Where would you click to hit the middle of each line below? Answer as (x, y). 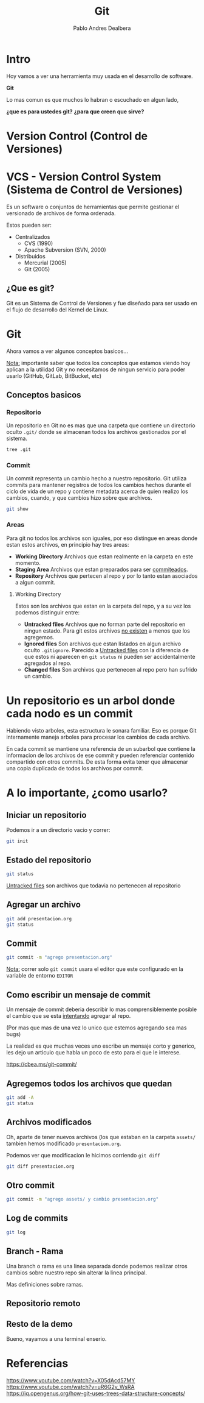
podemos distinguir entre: (47, 612)
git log (16, 1232)
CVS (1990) (39, 243)
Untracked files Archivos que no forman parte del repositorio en (105, 624)
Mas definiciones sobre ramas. (45, 1284)
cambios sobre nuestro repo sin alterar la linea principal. (77, 1273)
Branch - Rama (35, 1252)
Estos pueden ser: (29, 225)
